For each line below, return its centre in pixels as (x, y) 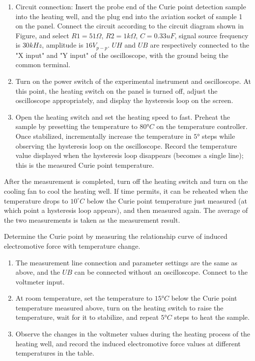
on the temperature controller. (202, 126)
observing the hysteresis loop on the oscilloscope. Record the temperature (126, 145)
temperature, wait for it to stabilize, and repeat (87, 317)
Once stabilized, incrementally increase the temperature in (103, 136)
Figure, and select (42, 35)
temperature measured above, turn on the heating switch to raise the (119, 307)
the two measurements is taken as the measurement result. (92, 219)
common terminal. (43, 64)
